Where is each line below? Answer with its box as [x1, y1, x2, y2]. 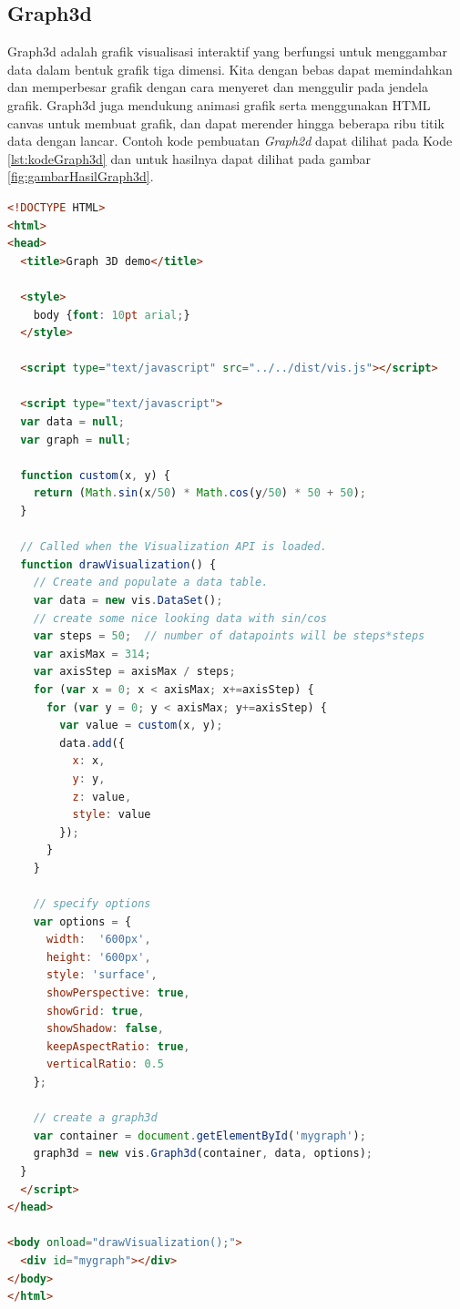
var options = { [33, 915, 132, 928]
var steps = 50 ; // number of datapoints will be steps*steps [33, 629, 425, 643]
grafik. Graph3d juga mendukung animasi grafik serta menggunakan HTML [7, 95, 431, 114]
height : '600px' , [46, 950, 151, 964]
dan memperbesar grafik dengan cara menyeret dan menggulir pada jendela [7, 77, 428, 97]
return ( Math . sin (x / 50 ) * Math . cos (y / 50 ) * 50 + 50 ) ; [33, 486, 367, 500]
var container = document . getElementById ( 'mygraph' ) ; [33, 1129, 366, 1142]
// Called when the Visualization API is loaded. [20, 540, 327, 554]
